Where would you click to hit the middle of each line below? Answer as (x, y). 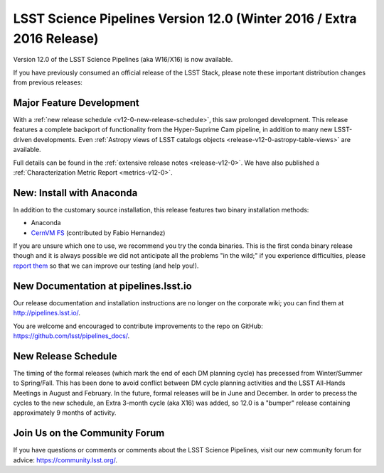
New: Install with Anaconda (75, 193)
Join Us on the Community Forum (89, 433)
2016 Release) (56, 38)
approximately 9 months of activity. (65, 413)
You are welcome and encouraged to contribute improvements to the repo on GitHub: (138, 326)
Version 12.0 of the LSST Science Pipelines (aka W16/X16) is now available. (123, 60)
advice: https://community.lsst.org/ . (65, 460)
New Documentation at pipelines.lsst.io (102, 286)
